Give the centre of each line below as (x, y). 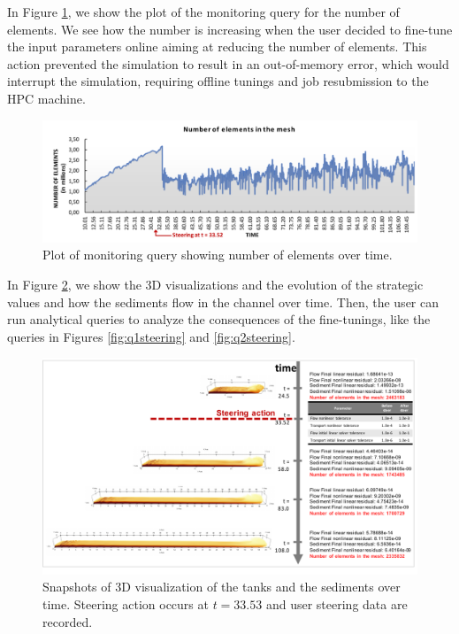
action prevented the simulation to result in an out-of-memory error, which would (228, 63)
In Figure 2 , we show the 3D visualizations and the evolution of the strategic (215, 285)
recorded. (68, 621)
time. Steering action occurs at (126, 603)
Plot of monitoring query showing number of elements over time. (218, 255)
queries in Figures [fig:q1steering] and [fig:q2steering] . (151, 336)
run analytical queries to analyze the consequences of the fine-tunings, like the (219, 319)
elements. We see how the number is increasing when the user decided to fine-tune (230, 29)
